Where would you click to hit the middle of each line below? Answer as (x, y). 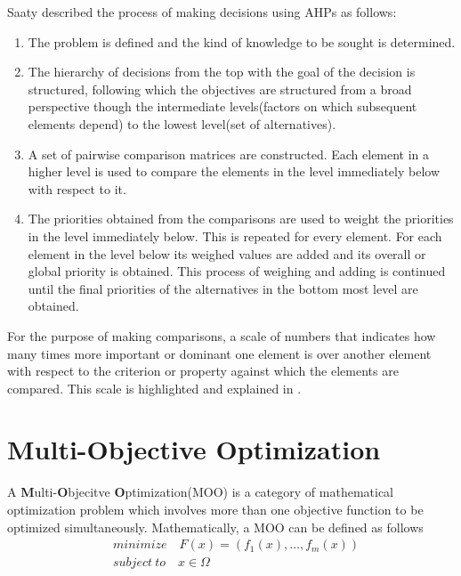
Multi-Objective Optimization (194, 449)
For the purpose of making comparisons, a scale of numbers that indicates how (222, 335)
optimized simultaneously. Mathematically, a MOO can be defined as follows (215, 527)
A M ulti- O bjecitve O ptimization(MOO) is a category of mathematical (200, 492)
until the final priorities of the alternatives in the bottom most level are (223, 288)
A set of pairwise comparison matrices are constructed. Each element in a (229, 154)
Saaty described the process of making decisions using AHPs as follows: (202, 12)
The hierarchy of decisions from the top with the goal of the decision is (222, 72)
